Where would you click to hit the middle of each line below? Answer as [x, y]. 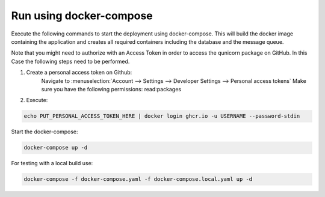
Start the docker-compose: [45, 132]
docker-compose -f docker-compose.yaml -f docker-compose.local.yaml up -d [138, 179]
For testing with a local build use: [52, 163]
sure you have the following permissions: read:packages [111, 89]
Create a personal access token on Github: [79, 73]
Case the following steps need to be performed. [70, 61]
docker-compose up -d [56, 148]
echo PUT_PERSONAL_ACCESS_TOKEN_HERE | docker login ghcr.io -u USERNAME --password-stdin [162, 116]
